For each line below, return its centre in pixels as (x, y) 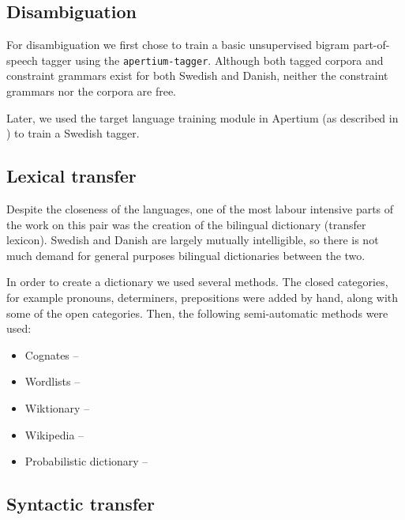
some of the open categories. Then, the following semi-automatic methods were (197, 313)
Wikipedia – (54, 434)
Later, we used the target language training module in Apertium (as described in (202, 117)
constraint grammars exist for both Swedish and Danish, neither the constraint (197, 75)
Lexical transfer (71, 176)
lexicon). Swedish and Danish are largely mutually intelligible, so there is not (193, 240)
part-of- (371, 45)
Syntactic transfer (81, 504)
